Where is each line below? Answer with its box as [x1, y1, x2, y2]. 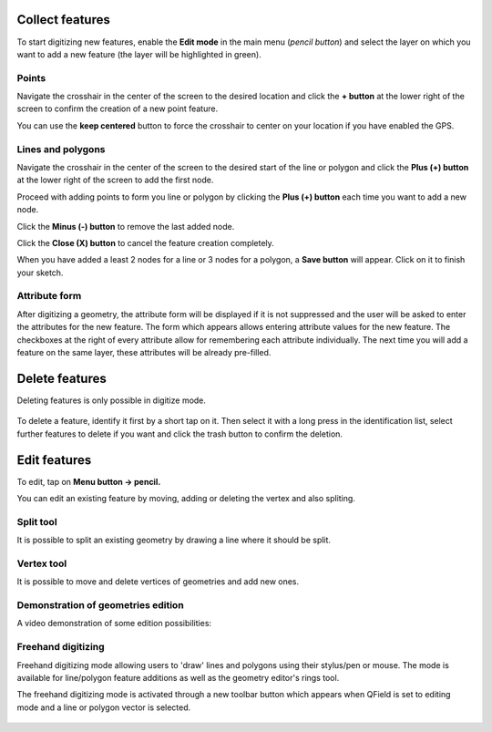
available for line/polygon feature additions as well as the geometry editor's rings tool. [16, 672, 340, 683]
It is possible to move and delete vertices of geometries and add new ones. [16, 576, 300, 587]
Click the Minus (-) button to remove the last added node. [16, 221, 235, 232]
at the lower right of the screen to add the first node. [16, 174, 214, 186]
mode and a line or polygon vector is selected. [16, 702, 191, 713]
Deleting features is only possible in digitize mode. [16, 395, 207, 406]
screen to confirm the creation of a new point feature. [16, 103, 219, 114]
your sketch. [16, 267, 64, 278]
